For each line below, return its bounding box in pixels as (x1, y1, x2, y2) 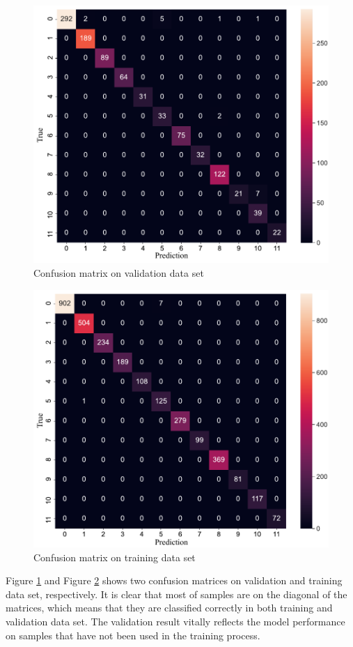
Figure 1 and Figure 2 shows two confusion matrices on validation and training (6, 573, 343, 588)
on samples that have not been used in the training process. (6, 627, 260, 642)
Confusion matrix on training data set (33, 549, 196, 564)
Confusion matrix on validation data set (33, 265, 204, 280)
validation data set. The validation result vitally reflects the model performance (6, 614, 345, 628)
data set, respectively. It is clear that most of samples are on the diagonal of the (6, 586, 347, 601)
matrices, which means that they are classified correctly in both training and (6, 600, 333, 615)
